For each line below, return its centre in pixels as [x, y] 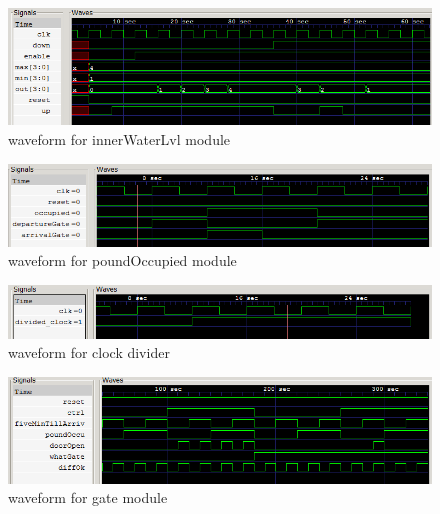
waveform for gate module [88, 497]
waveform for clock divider [89, 352]
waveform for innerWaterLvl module [119, 138]
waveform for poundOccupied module [122, 260]
